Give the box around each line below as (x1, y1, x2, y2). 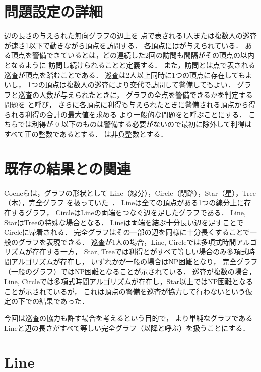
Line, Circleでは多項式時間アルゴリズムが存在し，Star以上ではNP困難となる (4, 276, 253, 287)
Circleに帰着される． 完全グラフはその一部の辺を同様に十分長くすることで (4, 227, 250, 237)
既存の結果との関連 (4, 158, 131, 178)
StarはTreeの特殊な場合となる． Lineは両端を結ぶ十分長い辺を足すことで (4, 217, 244, 227)
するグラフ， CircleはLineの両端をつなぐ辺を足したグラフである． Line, (11, 207, 246, 217)
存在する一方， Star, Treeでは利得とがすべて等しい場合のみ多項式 (32, 246, 248, 257)
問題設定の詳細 (4, 1, 103, 22)
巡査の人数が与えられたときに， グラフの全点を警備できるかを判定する (18, 89, 253, 100)
